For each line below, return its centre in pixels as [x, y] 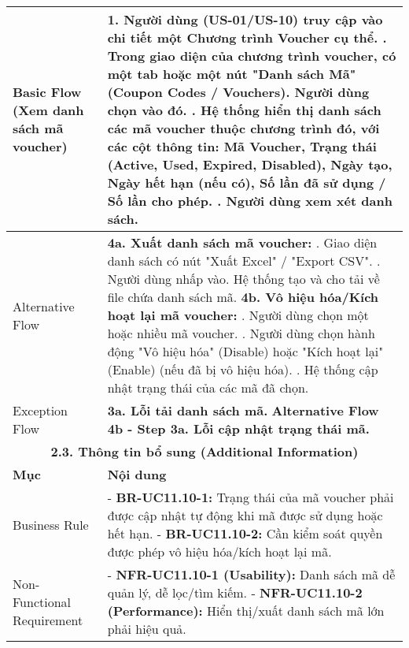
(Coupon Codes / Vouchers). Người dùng [238, 92]
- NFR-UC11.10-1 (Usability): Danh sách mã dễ [251, 574]
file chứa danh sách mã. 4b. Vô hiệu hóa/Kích [243, 297]
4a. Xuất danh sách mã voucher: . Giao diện [242, 242]
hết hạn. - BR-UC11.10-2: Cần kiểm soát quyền [245, 533]
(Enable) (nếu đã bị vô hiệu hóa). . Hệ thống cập [243, 369]
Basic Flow [47, 92]
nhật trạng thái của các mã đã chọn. [208, 387]
